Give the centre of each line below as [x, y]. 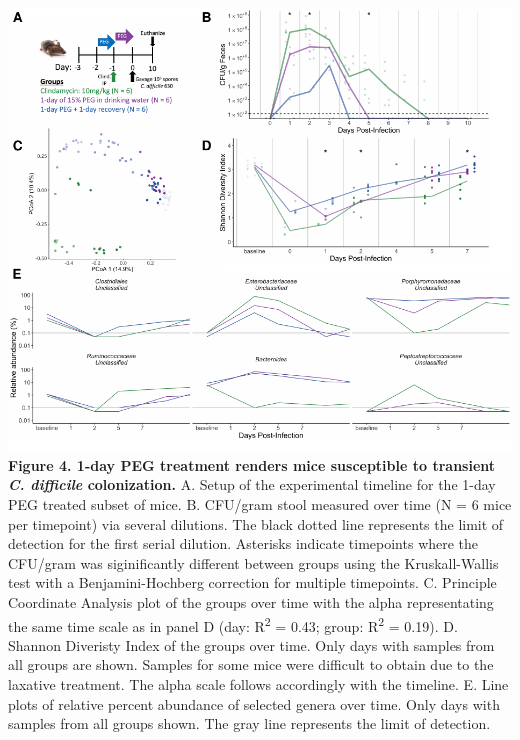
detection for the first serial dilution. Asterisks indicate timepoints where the [243, 543]
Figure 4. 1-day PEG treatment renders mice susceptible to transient [252, 464]
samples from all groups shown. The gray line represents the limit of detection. [249, 723]
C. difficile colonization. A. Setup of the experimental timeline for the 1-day [252, 484]
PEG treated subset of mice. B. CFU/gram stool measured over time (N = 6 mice [260, 504]
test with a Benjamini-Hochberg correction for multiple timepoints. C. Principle [252, 582]
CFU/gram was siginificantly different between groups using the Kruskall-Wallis [253, 562]
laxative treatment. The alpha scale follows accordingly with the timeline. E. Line [258, 684]
